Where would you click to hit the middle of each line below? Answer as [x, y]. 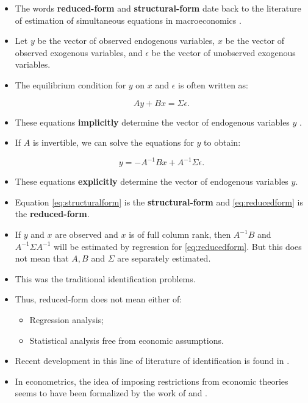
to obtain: [222, 142]
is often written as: [213, 84]
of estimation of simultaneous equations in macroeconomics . [128, 20]
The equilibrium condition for [70, 84]
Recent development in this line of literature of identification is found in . [152, 361]
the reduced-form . [52, 214]
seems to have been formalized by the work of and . [111, 393]
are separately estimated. [164, 258]
